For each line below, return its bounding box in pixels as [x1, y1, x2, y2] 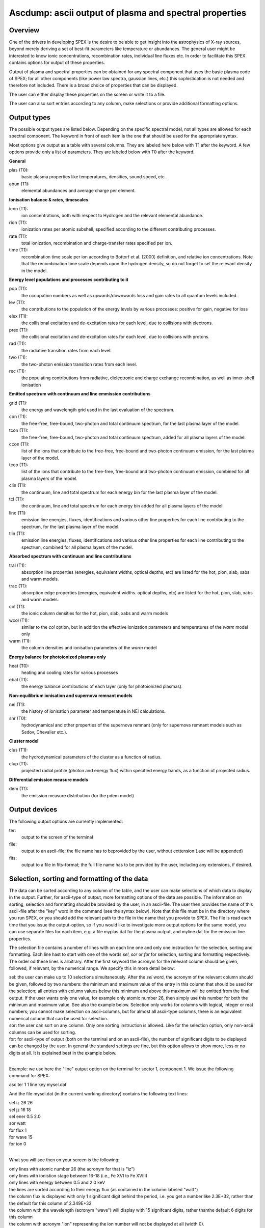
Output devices [9, 806, 57, 814]
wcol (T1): [9, 617, 29, 623]
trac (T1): [9, 583, 27, 589]
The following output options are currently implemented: [9, 818, 123, 824]
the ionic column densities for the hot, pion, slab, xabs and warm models [21, 611, 168, 616]
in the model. [21, 268, 48, 274]
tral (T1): [9, 562, 26, 568]
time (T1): [9, 247, 28, 253]
